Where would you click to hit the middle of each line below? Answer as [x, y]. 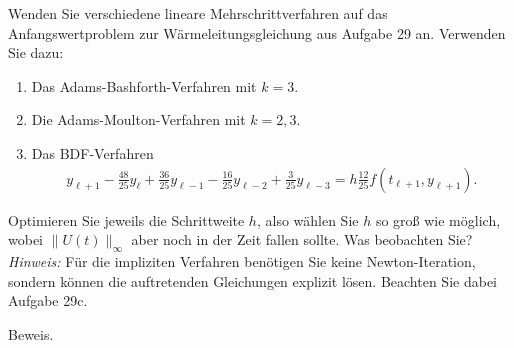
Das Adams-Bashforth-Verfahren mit [144, 85]
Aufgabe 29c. [48, 300]
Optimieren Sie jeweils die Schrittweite [126, 219]
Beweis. [31, 333]
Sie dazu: [36, 52]
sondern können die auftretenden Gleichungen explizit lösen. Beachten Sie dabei [252, 280]
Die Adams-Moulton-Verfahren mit [138, 119]
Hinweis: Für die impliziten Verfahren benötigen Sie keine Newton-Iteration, [242, 260]
